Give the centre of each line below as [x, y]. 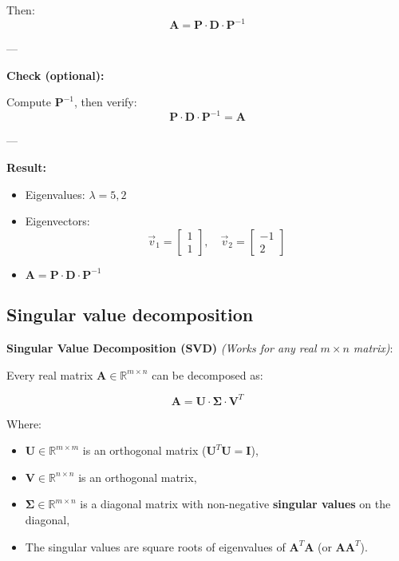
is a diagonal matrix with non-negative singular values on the [235, 504]
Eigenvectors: [57, 221]
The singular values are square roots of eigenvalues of [155, 546]
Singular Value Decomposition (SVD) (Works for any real [162, 347]
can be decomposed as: [207, 374]
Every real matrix [50, 374]
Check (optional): [55, 75]
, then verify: [106, 102]
